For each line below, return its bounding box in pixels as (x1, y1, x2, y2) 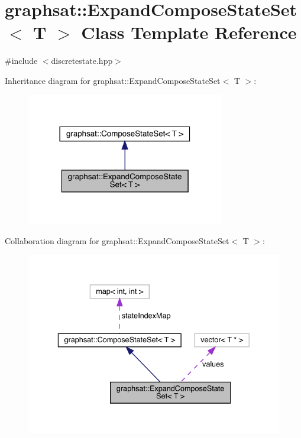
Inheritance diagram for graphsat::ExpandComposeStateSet (5, 74, 221, 86)
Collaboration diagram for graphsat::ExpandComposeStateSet (5, 234, 229, 246)
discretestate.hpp (51, 54, 113, 67)
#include (5, 54, 38, 67)
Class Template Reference (81, 20, 297, 44)
